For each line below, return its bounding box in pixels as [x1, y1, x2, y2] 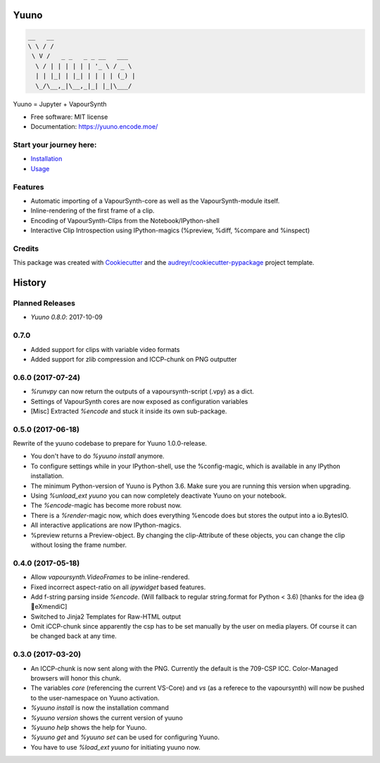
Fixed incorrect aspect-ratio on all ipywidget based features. [30, 583, 206, 591]
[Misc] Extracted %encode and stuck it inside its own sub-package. [30, 407, 227, 415]
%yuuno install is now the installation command [30, 704, 169, 712]
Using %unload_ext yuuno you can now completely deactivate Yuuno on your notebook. [30, 491, 287, 500]
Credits [13, 244, 39, 253]
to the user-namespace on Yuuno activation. [30, 693, 160, 702]
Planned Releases [13, 298, 76, 308]
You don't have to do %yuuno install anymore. [30, 452, 165, 460]
